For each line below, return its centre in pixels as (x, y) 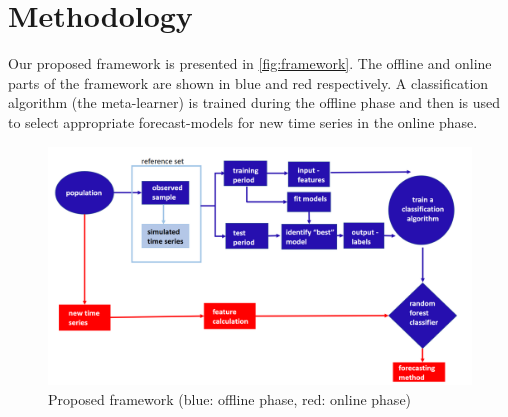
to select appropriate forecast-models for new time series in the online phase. (243, 121)
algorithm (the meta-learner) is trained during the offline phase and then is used (254, 102)
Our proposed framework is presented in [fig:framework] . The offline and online (250, 63)
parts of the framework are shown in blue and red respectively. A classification (248, 82)
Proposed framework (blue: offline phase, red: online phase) (230, 398)
